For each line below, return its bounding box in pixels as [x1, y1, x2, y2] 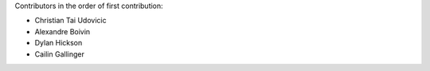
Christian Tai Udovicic [34, 16, 107, 26]
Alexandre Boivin [34, 26, 91, 36]
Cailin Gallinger [34, 49, 85, 59]
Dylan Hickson [34, 38, 83, 48]
